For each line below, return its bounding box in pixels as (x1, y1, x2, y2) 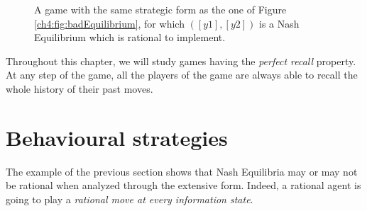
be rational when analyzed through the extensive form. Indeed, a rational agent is (6, 178, 361, 193)
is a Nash (259, 16, 300, 30)
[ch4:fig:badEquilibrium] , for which (34, 16, 185, 30)
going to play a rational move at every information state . (6, 191, 253, 206)
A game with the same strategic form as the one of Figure (34, 2, 287, 16)
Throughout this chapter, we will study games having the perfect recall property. (6, 53, 356, 68)
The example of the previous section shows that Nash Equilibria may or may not (6, 164, 358, 178)
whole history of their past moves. (6, 81, 153, 96)
